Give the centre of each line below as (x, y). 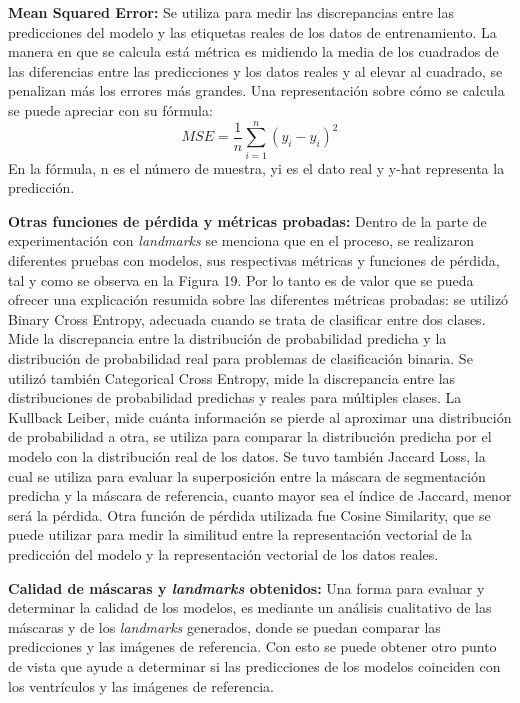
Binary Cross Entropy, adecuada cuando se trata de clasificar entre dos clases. (247, 318)
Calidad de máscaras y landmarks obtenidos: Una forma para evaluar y (246, 587)
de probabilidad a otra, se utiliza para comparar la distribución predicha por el (250, 436)
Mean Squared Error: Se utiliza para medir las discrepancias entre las (231, 12)
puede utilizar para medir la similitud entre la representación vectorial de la (240, 534)
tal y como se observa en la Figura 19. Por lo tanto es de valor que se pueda (241, 279)
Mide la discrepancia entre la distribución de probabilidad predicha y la (227, 338)
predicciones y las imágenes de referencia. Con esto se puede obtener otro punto (252, 646)
